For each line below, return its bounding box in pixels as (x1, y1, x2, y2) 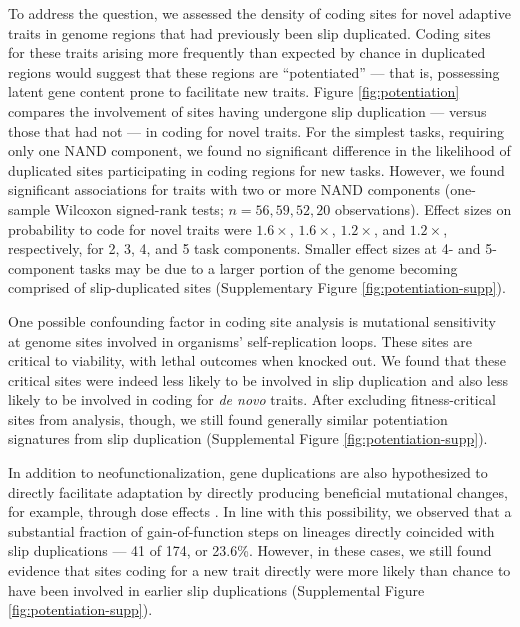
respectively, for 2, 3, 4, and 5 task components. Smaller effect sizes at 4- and (8, 238, 481, 259)
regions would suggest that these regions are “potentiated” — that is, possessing (8, 61, 500, 82)
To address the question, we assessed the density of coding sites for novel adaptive (8, 3, 511, 23)
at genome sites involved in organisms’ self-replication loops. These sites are (8, 330, 472, 351)
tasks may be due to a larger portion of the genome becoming (79, 257, 458, 278)
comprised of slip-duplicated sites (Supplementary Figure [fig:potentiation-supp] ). (8, 277, 506, 298)
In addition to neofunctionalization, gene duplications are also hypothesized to (8, 462, 488, 483)
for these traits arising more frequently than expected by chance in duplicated (8, 42, 486, 63)
